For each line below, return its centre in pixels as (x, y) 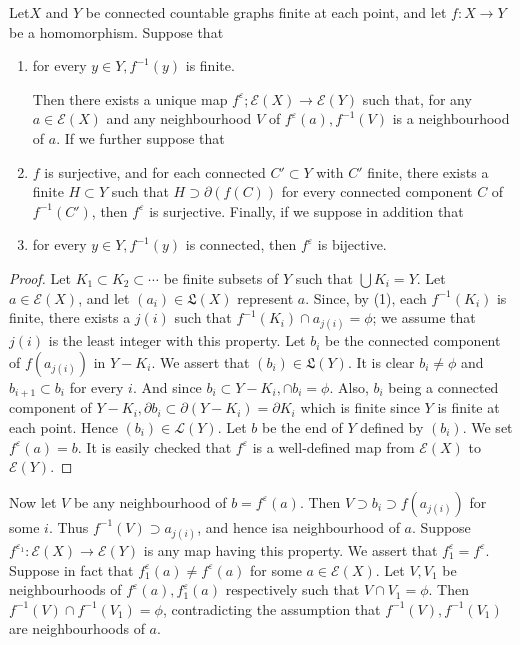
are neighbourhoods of (77, 628)
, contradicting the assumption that (271, 608)
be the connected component (413, 340)
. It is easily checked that (154, 446)
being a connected (443, 386)
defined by (392, 426)
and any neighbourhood (179, 118)
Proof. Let (40, 277)
